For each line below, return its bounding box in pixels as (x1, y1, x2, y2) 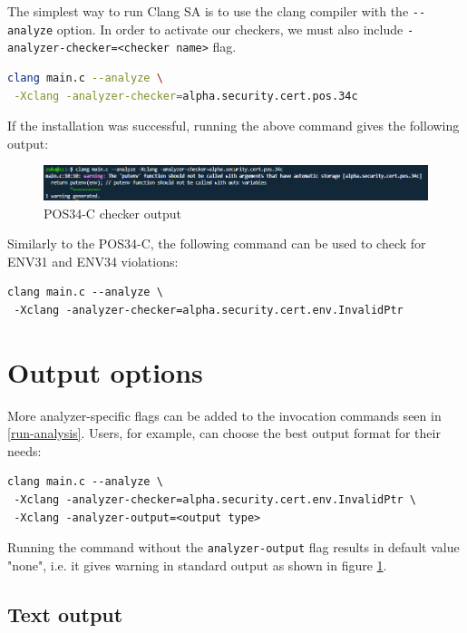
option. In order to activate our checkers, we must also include (56, 19, 404, 38)
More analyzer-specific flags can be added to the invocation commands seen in (7, 405, 442, 424)
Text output (7, 599, 123, 628)
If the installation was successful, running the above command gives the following (7, 116, 460, 135)
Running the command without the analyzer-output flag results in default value (7, 538, 460, 557)
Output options (7, 353, 203, 390)
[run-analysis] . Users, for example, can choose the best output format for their (7, 424, 441, 443)
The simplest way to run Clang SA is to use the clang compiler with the (7, 2, 409, 20)
